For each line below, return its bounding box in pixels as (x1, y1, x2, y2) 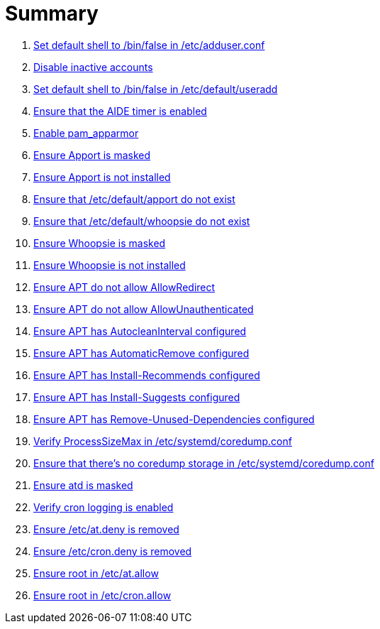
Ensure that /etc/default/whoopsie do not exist (33, 214, 250, 227)
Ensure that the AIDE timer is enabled (33, 104, 207, 117)
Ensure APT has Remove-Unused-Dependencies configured (33, 412, 315, 425)
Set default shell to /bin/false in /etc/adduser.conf (33, 38, 265, 51)
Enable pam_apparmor (33, 126, 139, 139)
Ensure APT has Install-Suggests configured (33, 390, 240, 403)
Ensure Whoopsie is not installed (33, 258, 186, 271)
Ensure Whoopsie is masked (33, 236, 166, 249)
